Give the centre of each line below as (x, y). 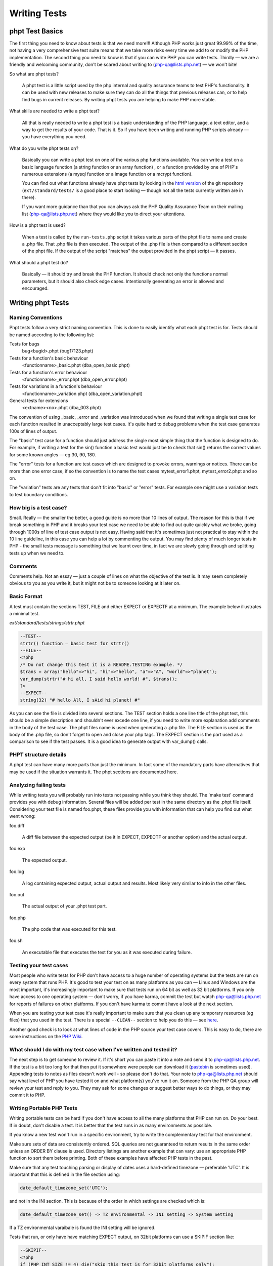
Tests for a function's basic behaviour (49, 358)
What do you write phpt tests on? (44, 148)
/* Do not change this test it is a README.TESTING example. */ (101, 664)
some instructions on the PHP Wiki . (46, 1037)
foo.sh (16, 941)
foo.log (17, 872)
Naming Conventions (36, 318)
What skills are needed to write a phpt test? (54, 111)
